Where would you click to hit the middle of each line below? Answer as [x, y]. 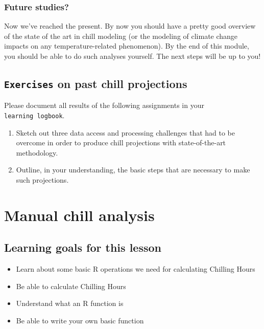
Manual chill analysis [79, 215]
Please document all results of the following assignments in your [104, 105]
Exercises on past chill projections [96, 83]
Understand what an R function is [70, 303]
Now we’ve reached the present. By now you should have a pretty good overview [130, 26]
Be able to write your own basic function [80, 320]
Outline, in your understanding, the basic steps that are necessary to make [133, 170]
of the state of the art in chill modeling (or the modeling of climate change [121, 36]
